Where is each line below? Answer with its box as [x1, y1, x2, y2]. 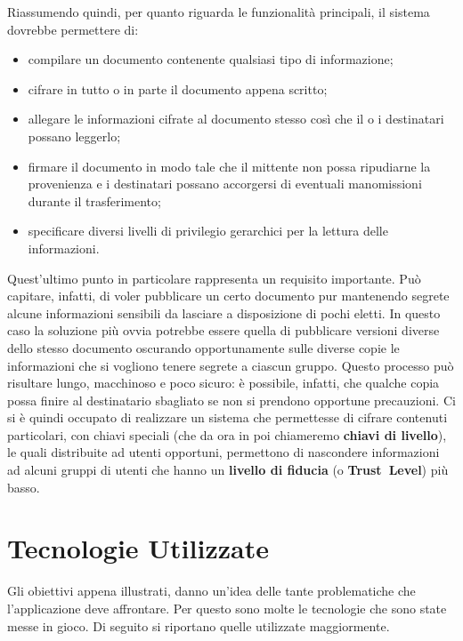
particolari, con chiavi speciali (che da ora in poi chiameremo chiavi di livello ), [7, 425, 447, 444]
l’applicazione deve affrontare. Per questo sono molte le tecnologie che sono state [7, 598, 447, 617]
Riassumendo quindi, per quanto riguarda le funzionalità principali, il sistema [7, 3, 430, 20]
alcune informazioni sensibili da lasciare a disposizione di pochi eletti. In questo [7, 303, 441, 322]
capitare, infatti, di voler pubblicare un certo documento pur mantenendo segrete [7, 286, 450, 305]
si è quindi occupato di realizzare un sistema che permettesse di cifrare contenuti [7, 408, 448, 427]
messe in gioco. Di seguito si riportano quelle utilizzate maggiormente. [7, 616, 390, 635]
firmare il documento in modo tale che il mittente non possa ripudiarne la [28, 156, 431, 175]
